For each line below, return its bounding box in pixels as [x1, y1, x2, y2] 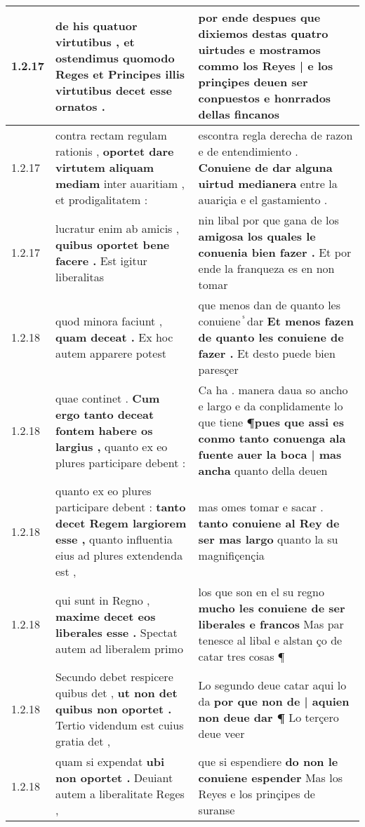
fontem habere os [55, 422, 153, 438]
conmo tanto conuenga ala [198, 430, 346, 446]
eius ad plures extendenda [55, 547, 183, 563]
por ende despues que [198, 9, 321, 25]
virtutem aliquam [55, 159, 154, 175]
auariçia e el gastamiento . [198, 191, 328, 208]
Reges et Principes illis [55, 65, 185, 82]
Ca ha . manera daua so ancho [198, 382, 348, 398]
